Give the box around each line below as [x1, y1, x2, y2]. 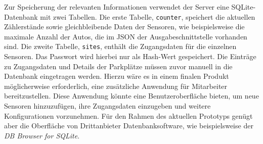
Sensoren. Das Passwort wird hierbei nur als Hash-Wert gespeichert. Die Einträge [4, 51, 256, 62]
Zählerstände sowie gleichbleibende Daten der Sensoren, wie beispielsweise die [4, 21, 245, 32]
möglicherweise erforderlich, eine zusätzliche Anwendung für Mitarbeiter [4, 80, 228, 91]
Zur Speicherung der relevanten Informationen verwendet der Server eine [4, 2, 229, 12]
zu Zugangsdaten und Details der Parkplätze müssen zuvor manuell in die [4, 61, 233, 71]
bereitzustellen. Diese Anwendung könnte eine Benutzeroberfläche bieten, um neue [4, 90, 259, 101]
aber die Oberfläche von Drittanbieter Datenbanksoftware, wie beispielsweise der [4, 120, 253, 131]
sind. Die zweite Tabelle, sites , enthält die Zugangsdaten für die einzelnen [4, 41, 237, 52]
